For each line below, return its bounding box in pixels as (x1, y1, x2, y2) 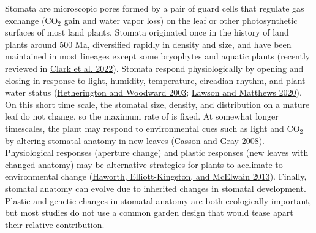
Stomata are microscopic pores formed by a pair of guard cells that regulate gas (5, 2, 304, 14)
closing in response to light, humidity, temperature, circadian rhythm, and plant (5, 74, 306, 86)
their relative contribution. (5, 218, 105, 231)
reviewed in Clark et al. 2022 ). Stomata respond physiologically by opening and (5, 61, 304, 74)
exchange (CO (5, 13, 58, 26)
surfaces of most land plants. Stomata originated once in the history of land (5, 26, 289, 39)
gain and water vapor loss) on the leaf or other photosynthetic (64, 13, 298, 26)
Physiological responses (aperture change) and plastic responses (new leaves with (5, 146, 309, 159)
